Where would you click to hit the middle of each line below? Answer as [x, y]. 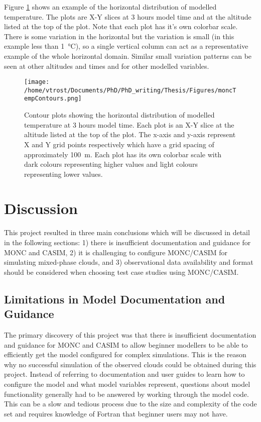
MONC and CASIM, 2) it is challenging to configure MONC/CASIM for [116, 252]
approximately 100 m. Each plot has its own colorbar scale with [123, 154]
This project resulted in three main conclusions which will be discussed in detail [127, 232]
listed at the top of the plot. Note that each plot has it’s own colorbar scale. [121, 26]
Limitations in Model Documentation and [115, 299]
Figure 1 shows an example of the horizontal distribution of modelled [110, 7]
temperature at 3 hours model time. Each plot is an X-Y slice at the [129, 124]
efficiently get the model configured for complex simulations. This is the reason [125, 354]
